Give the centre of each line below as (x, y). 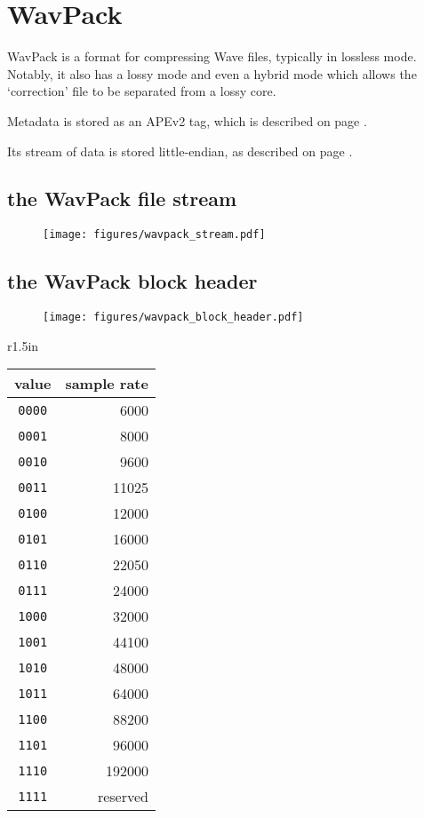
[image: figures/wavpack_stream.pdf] (154, 235)
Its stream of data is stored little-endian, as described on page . (180, 151)
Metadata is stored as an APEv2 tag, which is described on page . (187, 120)
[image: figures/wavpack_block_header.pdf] (173, 318)
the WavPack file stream (122, 199)
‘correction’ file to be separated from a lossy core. (142, 91)
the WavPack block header (132, 281)
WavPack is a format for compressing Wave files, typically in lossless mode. (212, 56)
